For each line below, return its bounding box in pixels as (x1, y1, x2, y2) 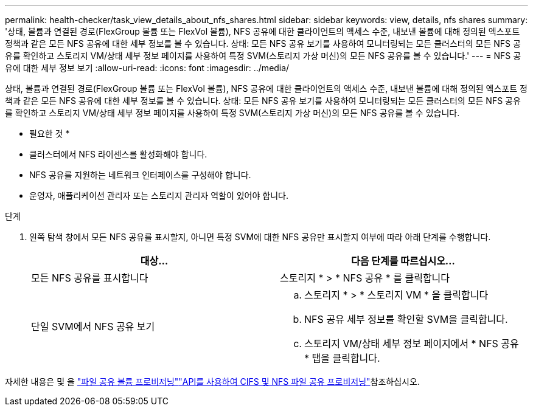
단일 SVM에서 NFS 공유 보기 (31, 320, 155, 333)
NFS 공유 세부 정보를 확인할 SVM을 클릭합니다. (304, 313, 508, 325)
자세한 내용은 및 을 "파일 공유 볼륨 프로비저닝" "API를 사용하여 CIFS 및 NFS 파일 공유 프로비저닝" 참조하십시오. (5, 376, 420, 387)
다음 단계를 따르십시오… (351, 255, 455, 267)
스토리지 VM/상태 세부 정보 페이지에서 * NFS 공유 (304, 337, 519, 350)
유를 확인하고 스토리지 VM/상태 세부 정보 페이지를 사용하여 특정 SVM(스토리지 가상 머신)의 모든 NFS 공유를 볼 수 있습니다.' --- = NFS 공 (5, 50, 521, 61)
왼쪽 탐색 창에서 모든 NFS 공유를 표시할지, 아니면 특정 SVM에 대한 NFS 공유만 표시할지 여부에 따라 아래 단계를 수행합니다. (29, 232, 491, 242)
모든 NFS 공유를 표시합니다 (31, 272, 148, 284)
